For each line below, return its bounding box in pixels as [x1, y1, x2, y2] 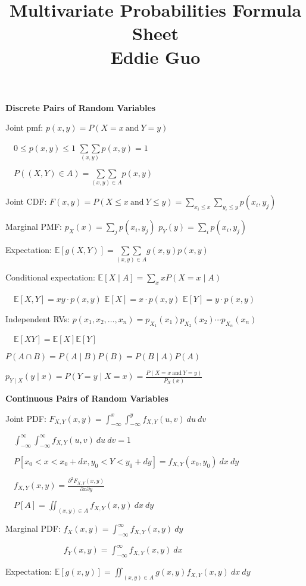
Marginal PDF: [5, 522, 61, 535]
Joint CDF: [5, 195, 47, 208]
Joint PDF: [5, 412, 46, 424]
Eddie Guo [110, 44, 201, 69]
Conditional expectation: [5, 271, 95, 283]
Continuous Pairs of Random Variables [5, 392, 168, 405]
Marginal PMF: [5, 220, 62, 233]
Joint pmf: [5, 121, 43, 134]
